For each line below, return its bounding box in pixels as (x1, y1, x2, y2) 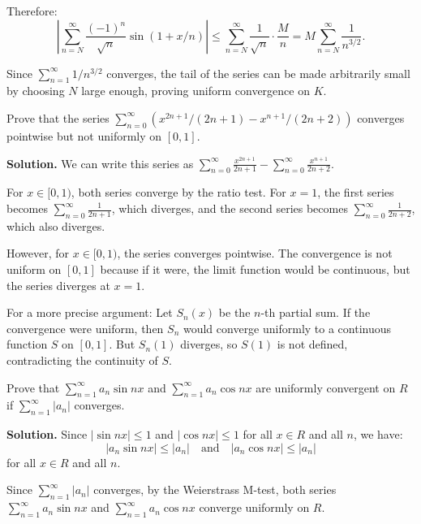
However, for (6, 245, 70, 262)
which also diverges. (6, 217, 105, 234)
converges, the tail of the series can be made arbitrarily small (106, 64, 410, 81)
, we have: (353, 426, 403, 443)
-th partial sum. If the (260, 304, 371, 321)
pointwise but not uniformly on (6, 127, 162, 144)
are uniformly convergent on (256, 379, 396, 396)
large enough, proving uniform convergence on (81, 82, 310, 99)
